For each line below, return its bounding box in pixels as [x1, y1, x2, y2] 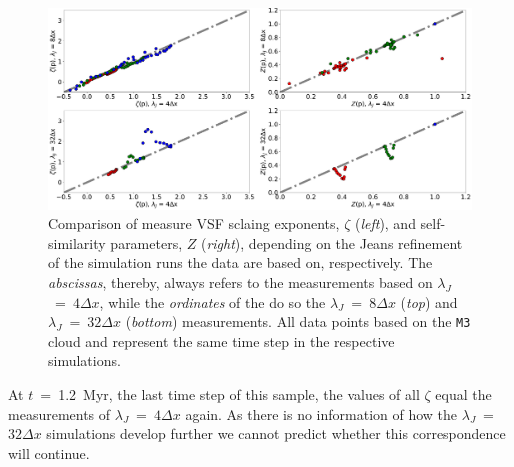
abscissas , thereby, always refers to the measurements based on [48, 272, 433, 293]
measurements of [8, 403, 111, 424]
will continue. [8, 442, 90, 463]
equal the [435, 384, 492, 405]
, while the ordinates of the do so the [99, 291, 326, 312]
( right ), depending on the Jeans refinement [200, 232, 463, 253]
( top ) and [400, 291, 458, 312]
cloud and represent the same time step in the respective [48, 330, 395, 351]
